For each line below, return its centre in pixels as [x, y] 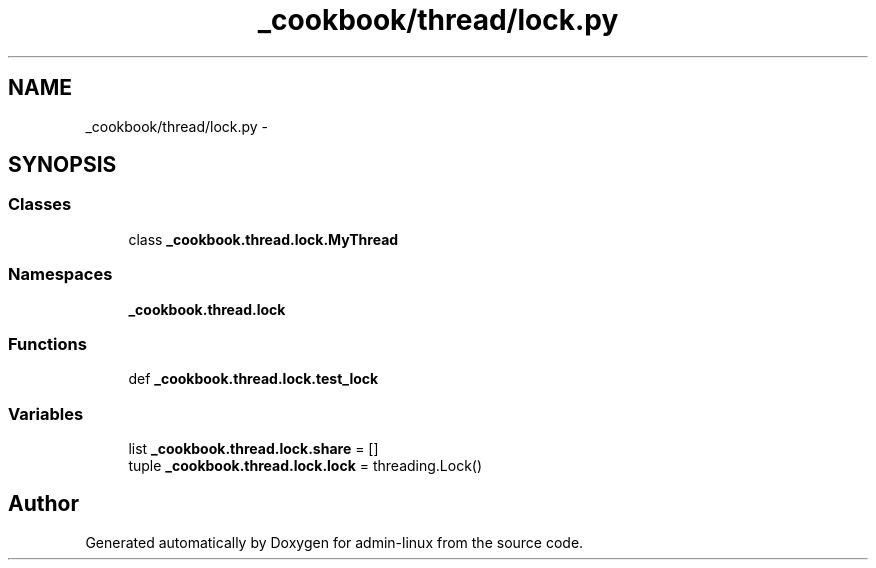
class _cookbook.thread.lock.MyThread [263, 239]
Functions [47, 343]
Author [43, 504]
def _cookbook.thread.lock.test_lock [253, 379]
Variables [46, 413]
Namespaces [60, 274]
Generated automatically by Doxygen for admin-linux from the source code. [334, 542]
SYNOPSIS [62, 165]
